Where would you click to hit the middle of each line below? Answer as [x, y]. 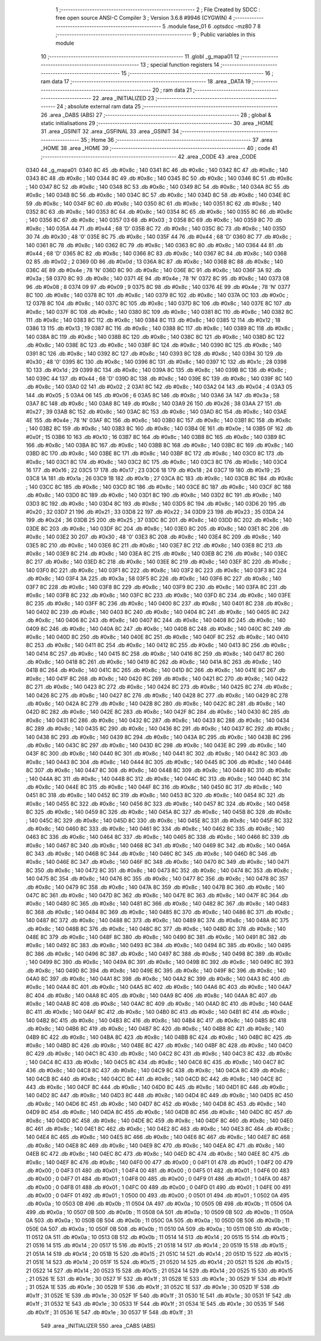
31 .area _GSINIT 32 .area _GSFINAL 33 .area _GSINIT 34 [110, 132]
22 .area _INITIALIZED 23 [123, 98]
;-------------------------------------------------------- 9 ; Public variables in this [155, 35]
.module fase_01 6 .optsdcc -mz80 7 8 [214, 26]
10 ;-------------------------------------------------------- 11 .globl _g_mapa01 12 [140, 56]
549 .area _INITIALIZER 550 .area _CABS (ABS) [98, 1326]
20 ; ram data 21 [172, 90]
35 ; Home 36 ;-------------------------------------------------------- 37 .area [177, 139]
